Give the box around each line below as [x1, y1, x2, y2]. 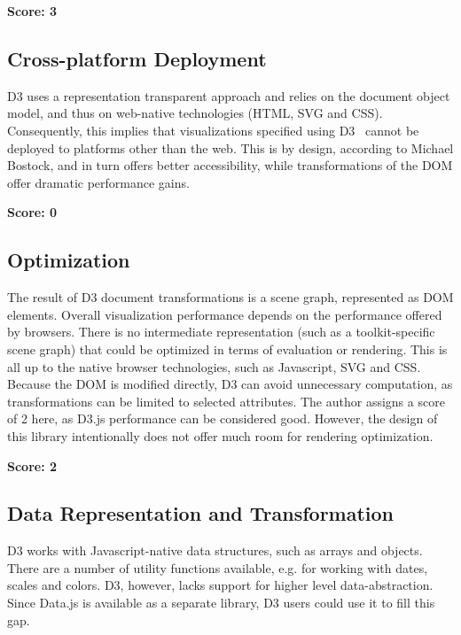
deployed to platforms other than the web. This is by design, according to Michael [7, 138, 454, 157]
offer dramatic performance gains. [7, 173, 190, 191]
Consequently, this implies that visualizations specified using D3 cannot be [7, 120, 419, 139]
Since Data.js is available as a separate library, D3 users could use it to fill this [7, 593, 435, 612]
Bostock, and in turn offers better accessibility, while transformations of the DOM [7, 156, 453, 174]
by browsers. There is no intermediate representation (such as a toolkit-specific [7, 322, 435, 341]
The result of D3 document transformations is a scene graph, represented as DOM [7, 288, 454, 306]
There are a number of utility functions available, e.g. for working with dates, [7, 558, 428, 577]
